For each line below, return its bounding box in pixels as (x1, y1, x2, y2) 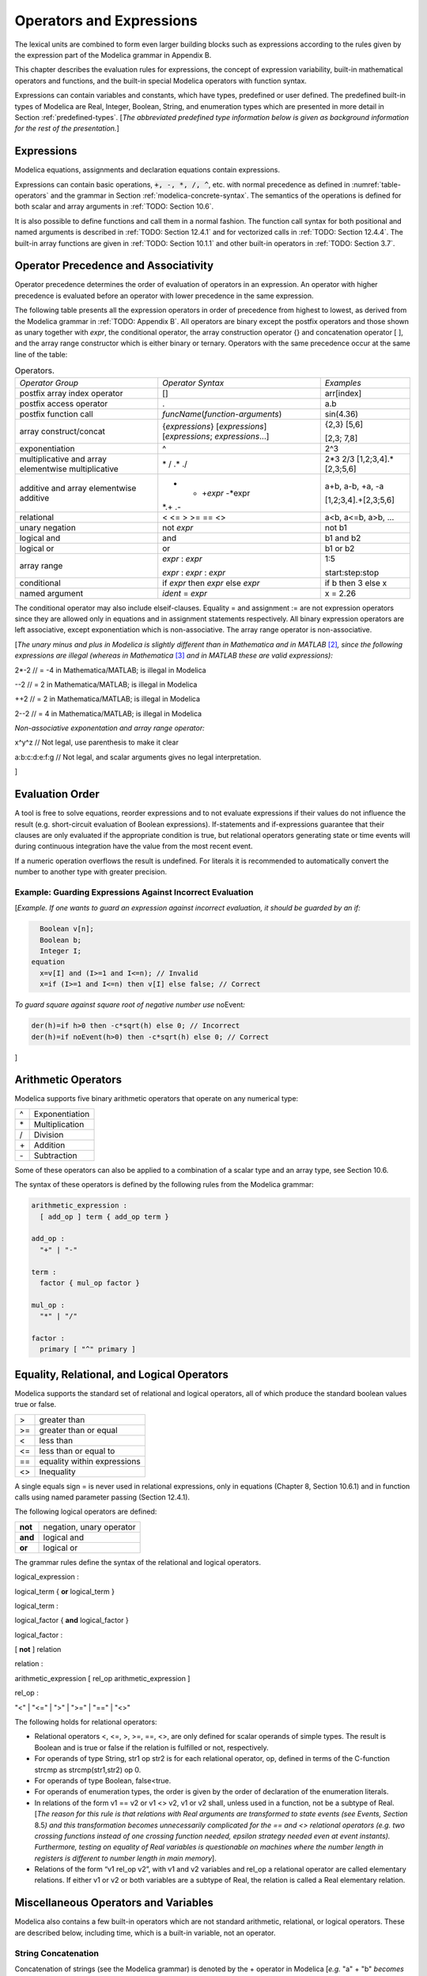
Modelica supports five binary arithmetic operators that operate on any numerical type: (14, 1094, 299, 1103)
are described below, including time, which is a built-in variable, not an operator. (14, 1928, 276, 1937)
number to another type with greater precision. (14, 867, 168, 877)
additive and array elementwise (19, 482, 137, 493)
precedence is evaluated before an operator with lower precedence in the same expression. (14, 291, 314, 300)
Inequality (39, 1466, 76, 1477)
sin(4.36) (324, 408, 359, 419)
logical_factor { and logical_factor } (14, 1616, 130, 1625)
